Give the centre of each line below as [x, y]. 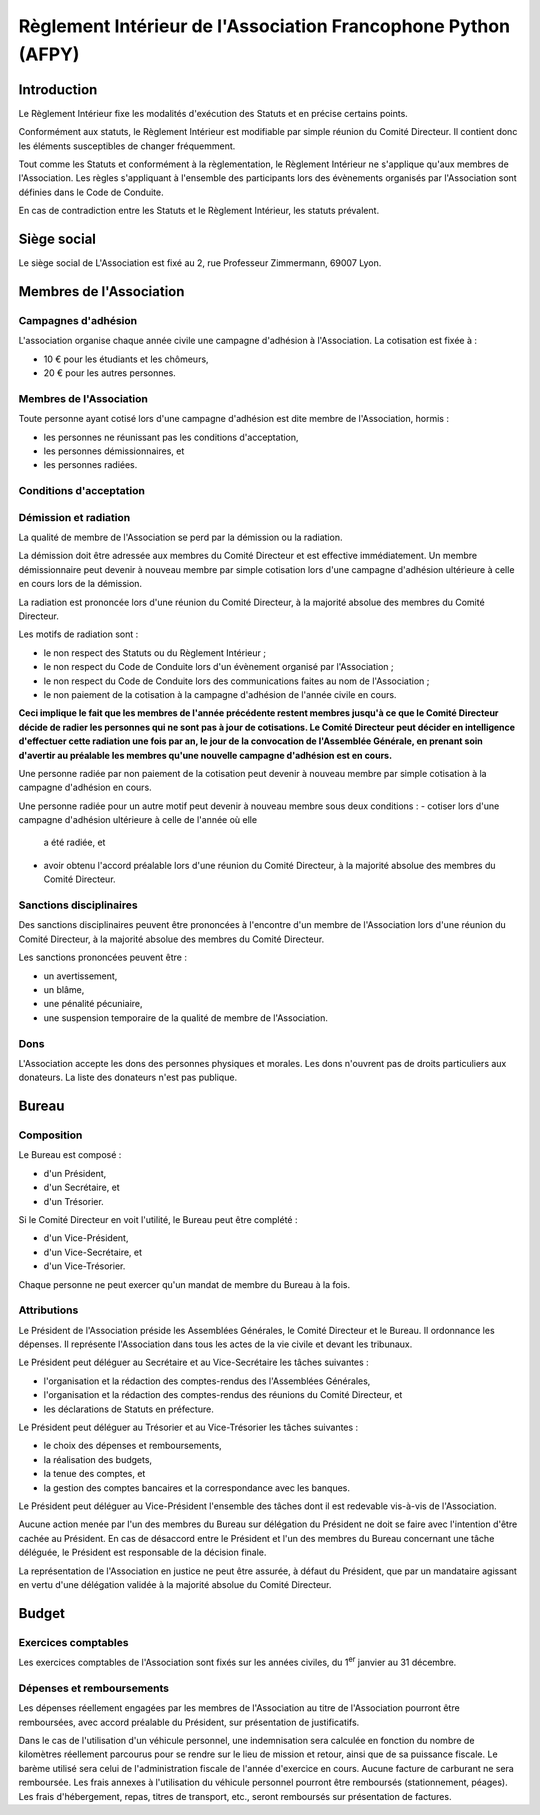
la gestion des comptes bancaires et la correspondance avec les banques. [196, 1487]
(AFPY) [49, 54]
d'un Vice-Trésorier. [84, 1266]
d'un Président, [75, 1173]
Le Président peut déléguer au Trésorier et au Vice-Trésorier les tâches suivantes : [188, 1427]
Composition [50, 1135]
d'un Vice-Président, [86, 1238]
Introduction [58, 89]
